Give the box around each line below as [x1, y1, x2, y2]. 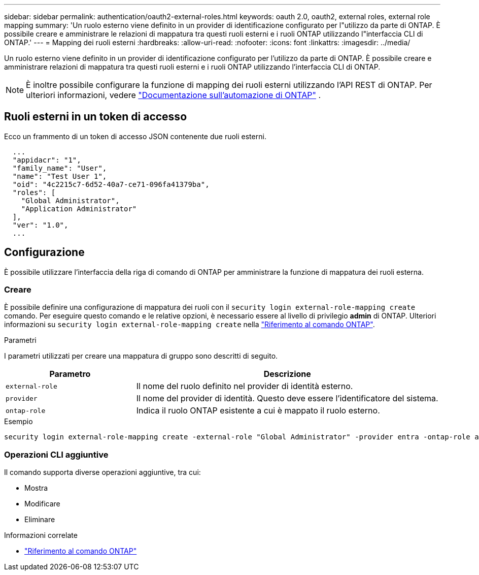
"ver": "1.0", [12, 220, 69, 229]
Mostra [24, 484, 48, 493]
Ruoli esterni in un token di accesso [4, 110, 187, 123]
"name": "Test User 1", [12, 172, 107, 180]
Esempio [4, 417, 33, 426]
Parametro [49, 369, 91, 379]
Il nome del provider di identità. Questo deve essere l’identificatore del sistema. [136, 393, 438, 404]
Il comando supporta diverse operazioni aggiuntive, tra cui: [4, 468, 201, 477]
